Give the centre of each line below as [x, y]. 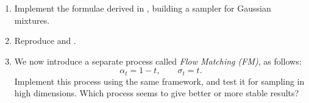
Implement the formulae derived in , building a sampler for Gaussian [143, 8]
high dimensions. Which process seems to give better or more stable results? [157, 93]
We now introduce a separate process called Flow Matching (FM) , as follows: [158, 61]
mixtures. [32, 20]
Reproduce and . [45, 41]
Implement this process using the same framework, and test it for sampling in [159, 81]
